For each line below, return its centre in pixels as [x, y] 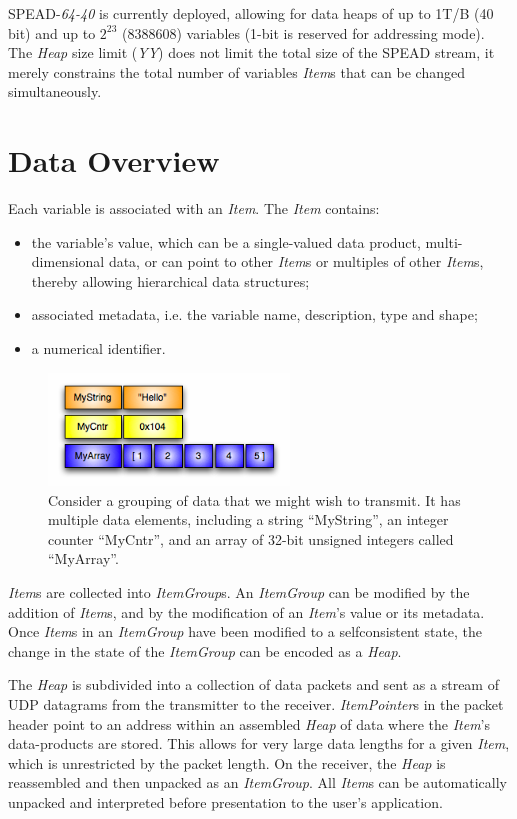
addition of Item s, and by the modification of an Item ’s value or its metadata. [246, 611]
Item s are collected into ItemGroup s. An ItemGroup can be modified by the [239, 592]
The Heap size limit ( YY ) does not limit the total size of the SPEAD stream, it [251, 52]
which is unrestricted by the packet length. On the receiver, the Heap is [227, 762]
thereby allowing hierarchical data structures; [170, 280]
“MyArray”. [83, 558]
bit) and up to [52, 32]
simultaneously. [55, 91]
